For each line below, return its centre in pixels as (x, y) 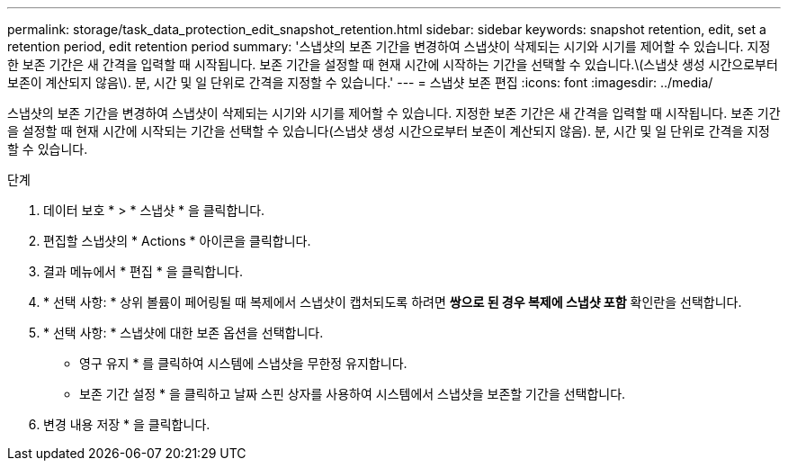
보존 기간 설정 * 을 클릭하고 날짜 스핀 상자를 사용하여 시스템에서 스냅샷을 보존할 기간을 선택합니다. (353, 394)
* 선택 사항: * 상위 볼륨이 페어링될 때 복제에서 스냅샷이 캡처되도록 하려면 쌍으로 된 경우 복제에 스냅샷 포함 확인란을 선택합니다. (393, 302)
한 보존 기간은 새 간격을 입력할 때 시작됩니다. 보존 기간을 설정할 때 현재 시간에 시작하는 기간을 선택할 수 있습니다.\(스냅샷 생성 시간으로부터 (393, 64)
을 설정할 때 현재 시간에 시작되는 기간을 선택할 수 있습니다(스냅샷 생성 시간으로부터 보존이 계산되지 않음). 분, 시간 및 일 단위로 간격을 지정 (389, 131)
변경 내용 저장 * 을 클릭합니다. (127, 424)
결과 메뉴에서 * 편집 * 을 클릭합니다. (143, 271)
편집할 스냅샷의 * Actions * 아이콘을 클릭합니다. (177, 241)
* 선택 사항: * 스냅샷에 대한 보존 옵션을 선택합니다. (184, 333)
